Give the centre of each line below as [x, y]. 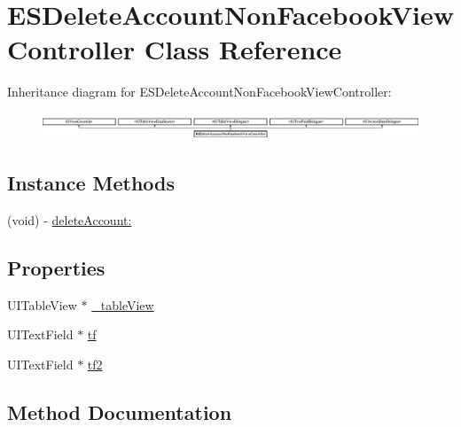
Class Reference [243, 49]
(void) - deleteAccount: [70, 219]
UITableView [42, 304]
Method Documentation [120, 411]
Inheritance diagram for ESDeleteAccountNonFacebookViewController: [199, 92]
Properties [56, 267]
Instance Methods [91, 182]
